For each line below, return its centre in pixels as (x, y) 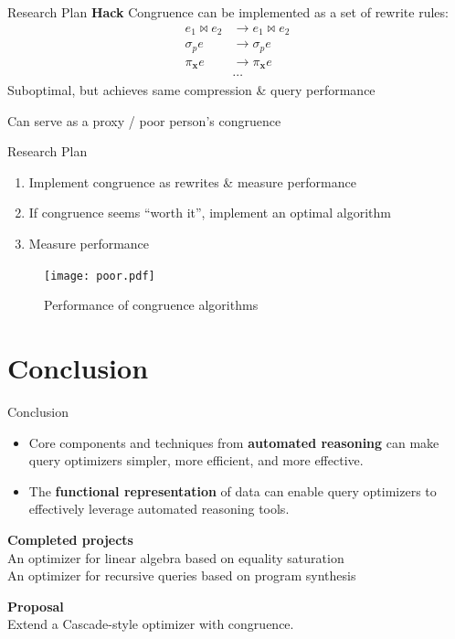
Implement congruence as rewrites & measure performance (192, 181)
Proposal (36, 606)
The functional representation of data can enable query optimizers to (233, 490)
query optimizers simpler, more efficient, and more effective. (196, 460)
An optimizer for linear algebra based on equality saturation (176, 557)
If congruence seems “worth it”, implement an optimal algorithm (210, 213)
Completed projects (70, 539)
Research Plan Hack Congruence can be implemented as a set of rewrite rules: (228, 12)
